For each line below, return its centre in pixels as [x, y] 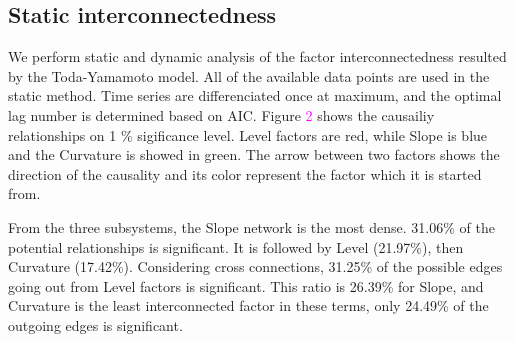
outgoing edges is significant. [95, 324]
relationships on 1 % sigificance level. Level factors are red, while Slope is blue [248, 134]
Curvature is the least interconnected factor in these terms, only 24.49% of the [248, 305]
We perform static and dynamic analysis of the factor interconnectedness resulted [257, 56]
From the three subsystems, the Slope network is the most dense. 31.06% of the [251, 226]
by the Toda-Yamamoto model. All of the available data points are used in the [249, 75]
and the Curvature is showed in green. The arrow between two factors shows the [254, 154]
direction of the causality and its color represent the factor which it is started [245, 173]
